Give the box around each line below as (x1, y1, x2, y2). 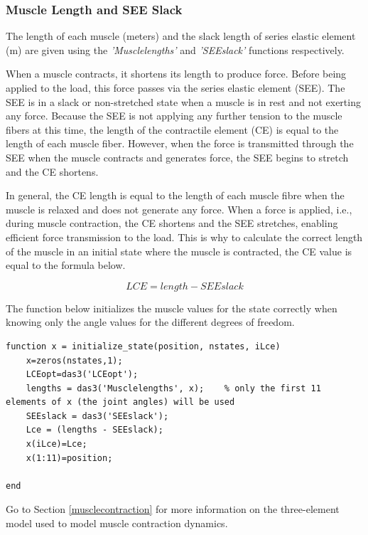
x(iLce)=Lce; (26, 439, 87, 450)
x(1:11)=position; (26, 452, 113, 463)
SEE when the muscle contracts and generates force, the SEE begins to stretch (6, 149, 349, 164)
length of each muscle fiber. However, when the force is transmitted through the (6, 136, 354, 151)
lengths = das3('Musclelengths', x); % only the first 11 (26, 383, 321, 393)
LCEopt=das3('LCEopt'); (26, 369, 139, 380)
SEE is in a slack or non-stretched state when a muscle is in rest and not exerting (6, 94, 361, 109)
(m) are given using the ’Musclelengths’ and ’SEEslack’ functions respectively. (6, 42, 345, 57)
